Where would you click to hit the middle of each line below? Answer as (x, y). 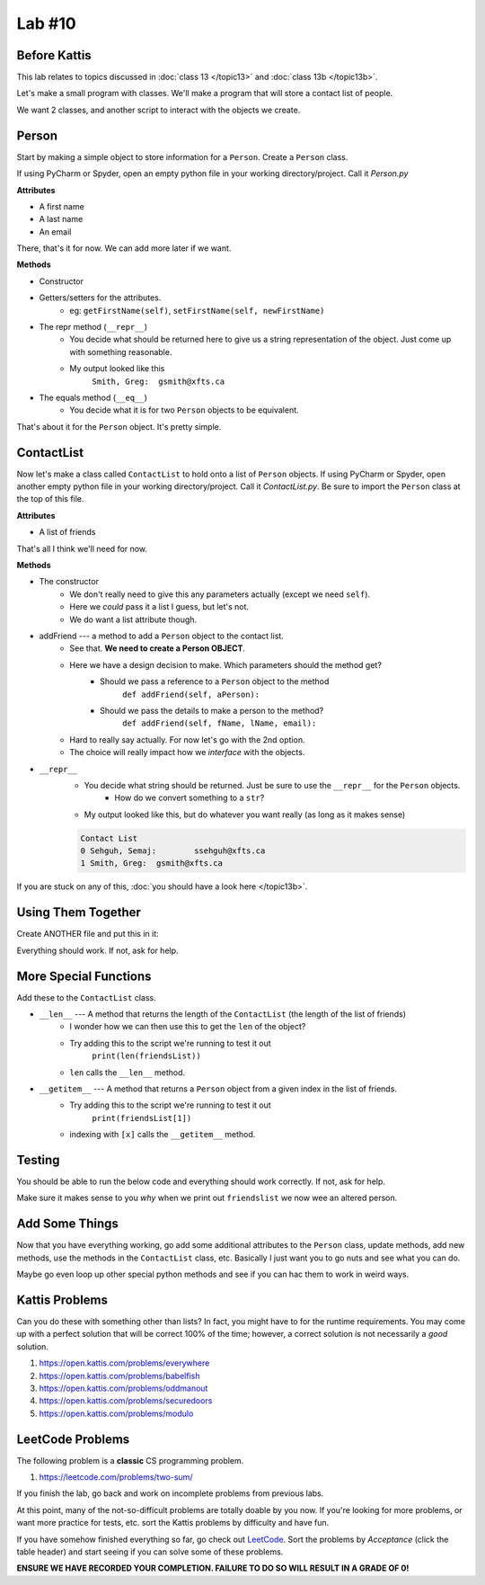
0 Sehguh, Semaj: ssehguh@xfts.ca (173, 851)
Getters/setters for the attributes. (100, 298)
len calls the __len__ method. (128, 1072)
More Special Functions (84, 976)
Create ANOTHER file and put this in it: (88, 934)
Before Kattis (54, 55)
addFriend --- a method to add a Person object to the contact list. (162, 636)
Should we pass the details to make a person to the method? (212, 710)
